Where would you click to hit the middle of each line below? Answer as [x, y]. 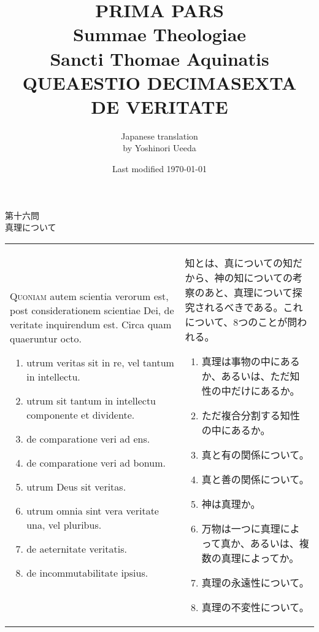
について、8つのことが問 [241, 322]
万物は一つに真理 [241, 528]
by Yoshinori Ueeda [159, 148]
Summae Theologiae [159, 34]
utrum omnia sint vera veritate [93, 511]
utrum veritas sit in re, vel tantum [100, 363]
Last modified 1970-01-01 [159, 169]
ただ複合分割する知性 [251, 415]
